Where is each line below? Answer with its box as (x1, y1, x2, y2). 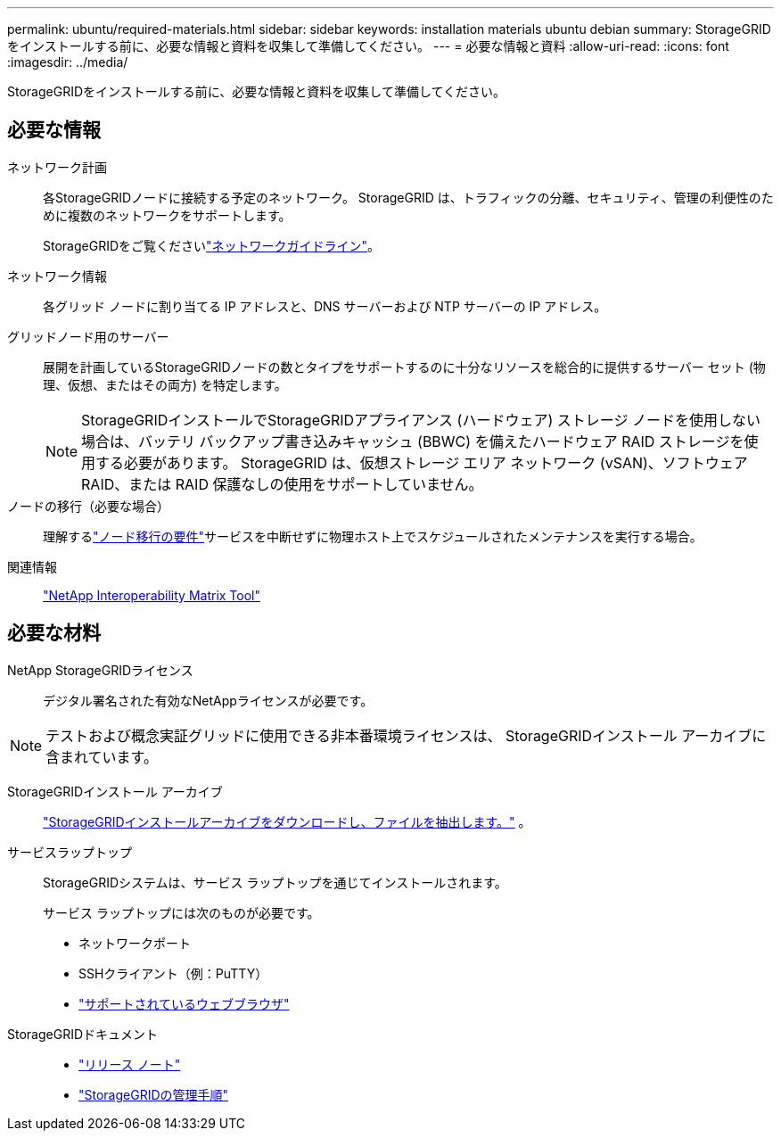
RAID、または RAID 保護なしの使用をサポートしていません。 (81, 474, 483, 493)
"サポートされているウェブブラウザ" (78, 995, 290, 1011)
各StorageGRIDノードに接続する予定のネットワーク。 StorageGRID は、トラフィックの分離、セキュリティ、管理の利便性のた (43, 189, 774, 205)
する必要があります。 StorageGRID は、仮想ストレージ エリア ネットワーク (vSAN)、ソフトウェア (95, 453, 748, 472)
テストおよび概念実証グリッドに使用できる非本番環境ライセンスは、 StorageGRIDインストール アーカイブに (45, 726, 767, 745)
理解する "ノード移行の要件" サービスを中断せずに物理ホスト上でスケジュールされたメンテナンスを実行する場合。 (43, 528, 703, 544)
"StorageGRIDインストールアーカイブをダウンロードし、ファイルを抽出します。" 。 (43, 813, 531, 829)
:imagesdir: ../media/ (7, 54, 128, 70)
